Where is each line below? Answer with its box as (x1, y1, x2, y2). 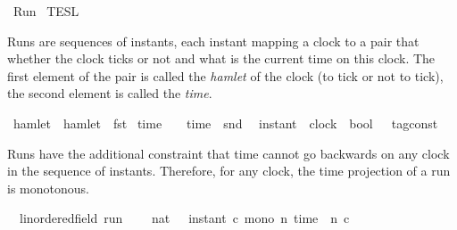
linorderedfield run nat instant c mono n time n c (19, 209, 350, 227)
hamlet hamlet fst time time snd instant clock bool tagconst (12, 113, 438, 132)
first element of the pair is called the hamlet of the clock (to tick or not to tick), (7, 66, 444, 85)
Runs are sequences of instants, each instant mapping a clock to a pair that (7, 31, 420, 50)
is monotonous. (7, 178, 89, 197)
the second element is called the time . (7, 84, 212, 103)
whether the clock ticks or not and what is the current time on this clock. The (7, 49, 436, 68)
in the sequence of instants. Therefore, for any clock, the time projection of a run (7, 161, 451, 180)
